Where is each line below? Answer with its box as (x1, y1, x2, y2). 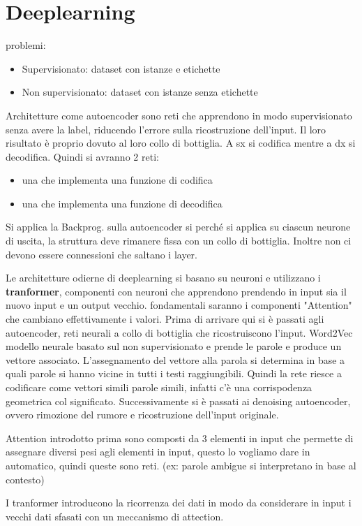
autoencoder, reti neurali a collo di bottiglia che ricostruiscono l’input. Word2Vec (6, 325, 353, 339)
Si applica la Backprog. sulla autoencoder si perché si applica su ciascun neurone (6, 219, 351, 234)
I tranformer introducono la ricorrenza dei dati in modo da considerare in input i (6, 495, 352, 510)
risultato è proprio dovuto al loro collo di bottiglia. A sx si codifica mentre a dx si (6, 136, 356, 150)
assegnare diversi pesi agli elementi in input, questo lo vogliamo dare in (6, 444, 310, 459)
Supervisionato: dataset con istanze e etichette (22, 61, 220, 75)
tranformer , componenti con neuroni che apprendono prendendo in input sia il (6, 284, 347, 298)
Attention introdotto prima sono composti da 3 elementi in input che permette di (6, 430, 354, 445)
